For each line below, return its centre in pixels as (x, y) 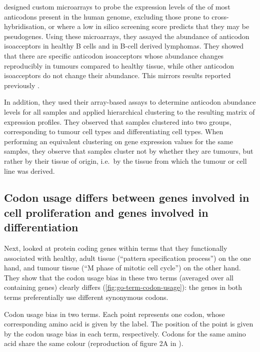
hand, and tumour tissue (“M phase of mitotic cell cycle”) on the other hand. (122, 268)
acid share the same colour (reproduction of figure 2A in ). (94, 343)
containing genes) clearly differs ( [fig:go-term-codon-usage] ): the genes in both (123, 287)
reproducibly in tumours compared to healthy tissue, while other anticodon (119, 65)
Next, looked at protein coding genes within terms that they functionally (116, 248)
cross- (220, 16)
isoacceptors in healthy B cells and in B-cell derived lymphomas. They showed (124, 46)
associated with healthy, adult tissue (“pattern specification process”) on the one (127, 258)
